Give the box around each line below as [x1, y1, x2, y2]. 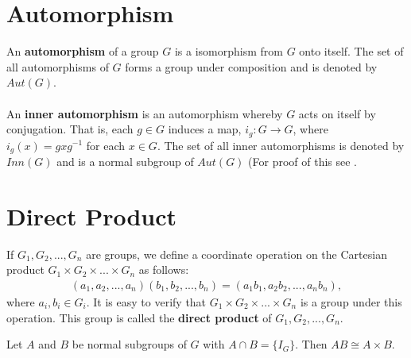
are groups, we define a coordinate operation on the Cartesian [86, 245, 387, 262]
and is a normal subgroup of [56, 153, 194, 169]
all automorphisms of [6, 58, 109, 75]
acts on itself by [298, 105, 376, 121]
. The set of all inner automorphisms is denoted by [157, 137, 405, 153]
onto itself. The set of [299, 43, 404, 60]
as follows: [138, 261, 189, 278]
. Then [295, 336, 328, 352]
